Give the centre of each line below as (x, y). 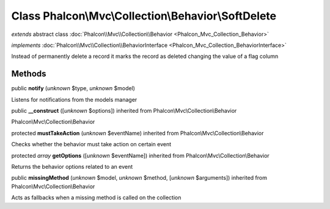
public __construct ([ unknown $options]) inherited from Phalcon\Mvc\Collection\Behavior (124, 111)
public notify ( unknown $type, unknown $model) (73, 88)
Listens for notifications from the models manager (74, 99)
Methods (29, 74)
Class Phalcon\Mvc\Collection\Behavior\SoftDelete (144, 16)
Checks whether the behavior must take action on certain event (91, 144)
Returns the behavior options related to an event (72, 166)
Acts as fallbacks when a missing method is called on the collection (96, 197)
